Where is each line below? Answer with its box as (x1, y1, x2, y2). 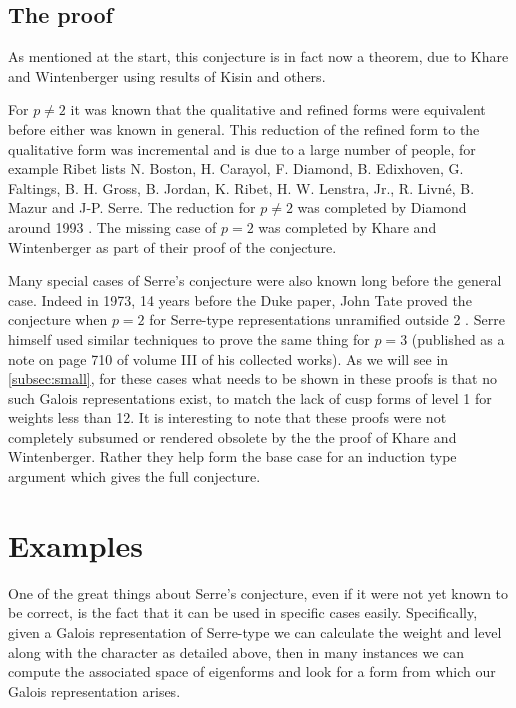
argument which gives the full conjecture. (8, 466, 261, 487)
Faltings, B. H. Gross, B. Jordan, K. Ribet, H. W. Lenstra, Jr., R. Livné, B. (8, 177, 475, 198)
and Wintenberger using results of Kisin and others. (8, 65, 326, 86)
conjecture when (8, 309, 108, 330)
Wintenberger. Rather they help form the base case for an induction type (8, 446, 457, 467)
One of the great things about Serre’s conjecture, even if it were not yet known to (8, 582, 509, 603)
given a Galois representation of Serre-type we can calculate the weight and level (8, 621, 502, 642)
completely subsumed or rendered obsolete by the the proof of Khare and (8, 426, 457, 447)
